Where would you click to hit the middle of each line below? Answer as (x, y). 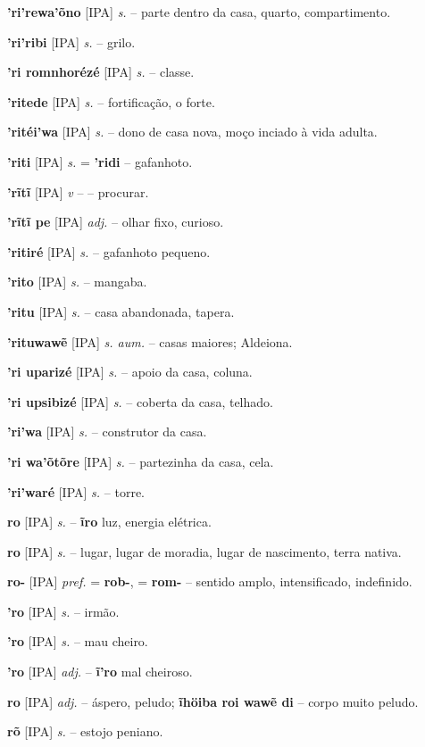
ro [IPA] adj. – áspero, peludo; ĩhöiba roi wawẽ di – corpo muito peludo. (213, 701)
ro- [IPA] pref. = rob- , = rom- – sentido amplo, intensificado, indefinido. (210, 581)
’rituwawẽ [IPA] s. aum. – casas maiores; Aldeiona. (150, 341)
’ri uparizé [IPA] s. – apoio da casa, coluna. (130, 372)
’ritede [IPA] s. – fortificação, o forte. (111, 101)
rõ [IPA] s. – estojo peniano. (85, 731)
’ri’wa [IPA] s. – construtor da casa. (107, 432)
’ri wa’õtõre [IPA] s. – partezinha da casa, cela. (141, 461)
